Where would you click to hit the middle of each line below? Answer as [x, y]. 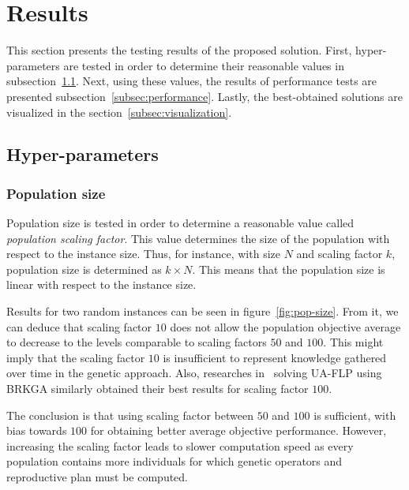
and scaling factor [340, 254]
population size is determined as [84, 269]
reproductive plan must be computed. [98, 477]
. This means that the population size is [289, 269]
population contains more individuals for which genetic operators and [174, 461]
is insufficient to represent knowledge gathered [275, 357]
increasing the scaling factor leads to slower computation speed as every [180, 445]
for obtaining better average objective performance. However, [238, 430]
